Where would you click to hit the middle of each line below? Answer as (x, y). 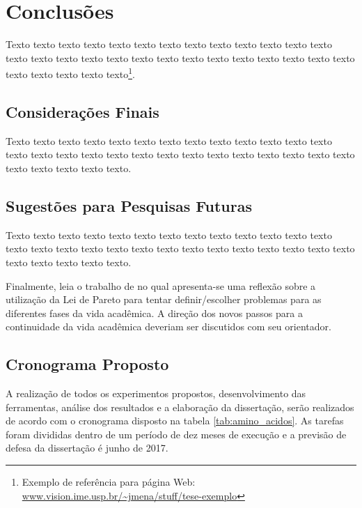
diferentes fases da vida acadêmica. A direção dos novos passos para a (154, 313)
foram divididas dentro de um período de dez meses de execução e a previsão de (176, 434)
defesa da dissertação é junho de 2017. (87, 448)
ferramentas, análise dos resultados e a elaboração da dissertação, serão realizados (180, 407)
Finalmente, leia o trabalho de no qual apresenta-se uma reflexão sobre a (161, 285)
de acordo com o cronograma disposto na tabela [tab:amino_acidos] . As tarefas (175, 421)
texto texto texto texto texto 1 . (70, 73)
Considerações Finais (82, 111)
